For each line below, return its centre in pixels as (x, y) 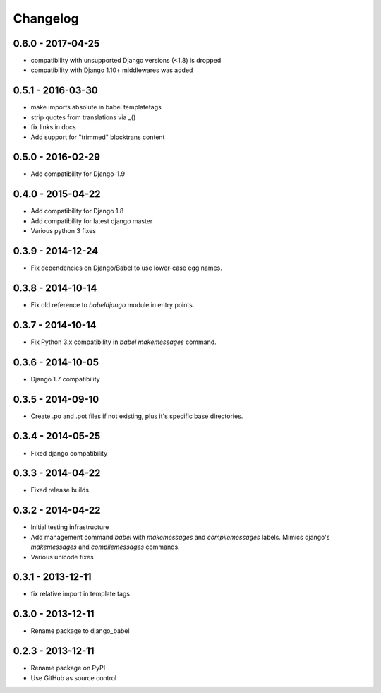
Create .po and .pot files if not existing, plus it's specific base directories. (137, 416)
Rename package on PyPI (68, 668)
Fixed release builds (60, 490)
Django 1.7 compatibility (65, 379)
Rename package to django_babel (80, 631)
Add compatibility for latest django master (92, 221)
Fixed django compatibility (69, 453)
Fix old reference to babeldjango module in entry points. (113, 304)
